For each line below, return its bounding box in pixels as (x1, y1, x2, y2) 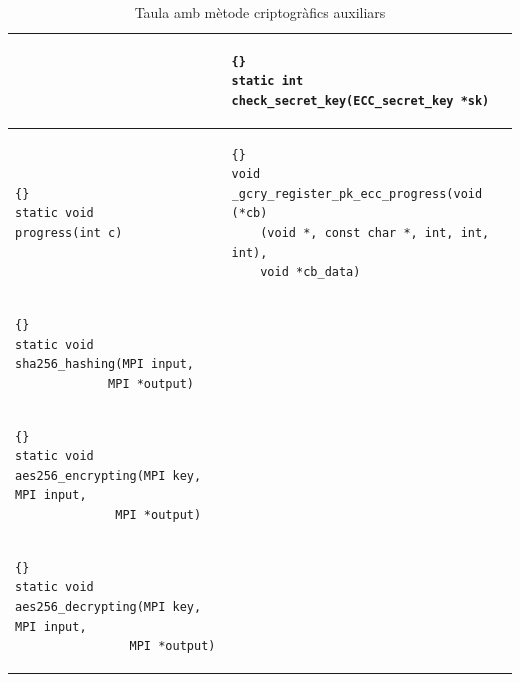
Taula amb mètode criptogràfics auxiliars (134, 2, 386, 22)
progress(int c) (15, 226, 123, 240)
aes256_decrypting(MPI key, (15, 600, 202, 615)
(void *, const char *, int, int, (260, 226, 490, 240)
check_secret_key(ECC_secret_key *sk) (231, 93, 490, 108)
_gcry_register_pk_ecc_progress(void (231, 186, 483, 201)
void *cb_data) (260, 265, 361, 280)
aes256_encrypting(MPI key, (15, 468, 202, 483)
